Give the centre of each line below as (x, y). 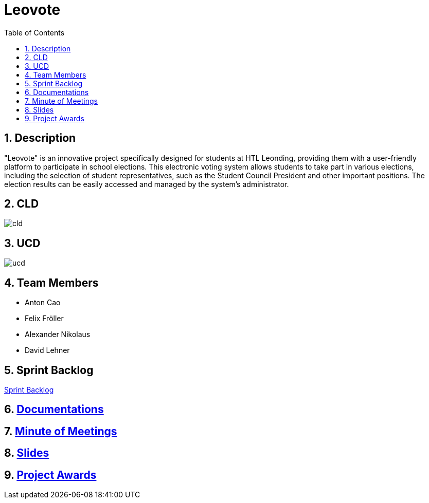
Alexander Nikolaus (58, 334)
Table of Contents (34, 32)
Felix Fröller (44, 319)
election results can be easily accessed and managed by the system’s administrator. (147, 184)
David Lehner (47, 350)
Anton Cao (43, 303)
